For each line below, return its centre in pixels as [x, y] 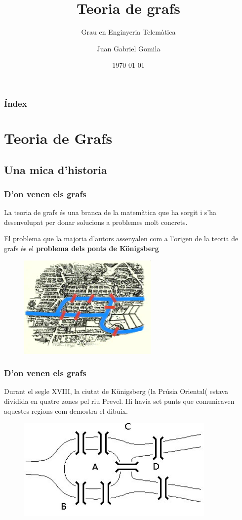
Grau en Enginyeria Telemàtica [128, 32]
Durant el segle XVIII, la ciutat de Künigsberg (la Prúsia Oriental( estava [116, 391]
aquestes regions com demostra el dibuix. [66, 411]
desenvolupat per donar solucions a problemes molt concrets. [96, 222]
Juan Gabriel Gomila [128, 48]
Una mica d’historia [56, 169]
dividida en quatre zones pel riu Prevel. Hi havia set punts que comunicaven [119, 401]
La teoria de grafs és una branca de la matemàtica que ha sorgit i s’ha [110, 212]
